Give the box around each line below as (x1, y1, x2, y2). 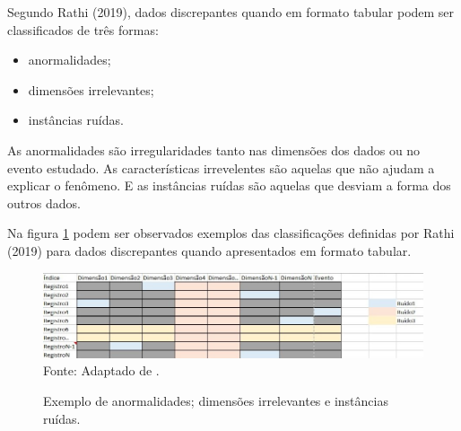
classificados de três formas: (7, 20, 159, 39)
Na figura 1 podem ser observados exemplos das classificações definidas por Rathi (7, 224, 455, 242)
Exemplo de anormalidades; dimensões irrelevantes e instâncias (43, 391, 388, 409)
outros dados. (7, 193, 81, 212)
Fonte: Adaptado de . (43, 361, 160, 380)
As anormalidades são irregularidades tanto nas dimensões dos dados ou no (7, 140, 421, 159)
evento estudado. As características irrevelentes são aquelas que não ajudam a (7, 158, 435, 177)
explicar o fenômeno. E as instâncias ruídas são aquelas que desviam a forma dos (7, 176, 451, 195)
